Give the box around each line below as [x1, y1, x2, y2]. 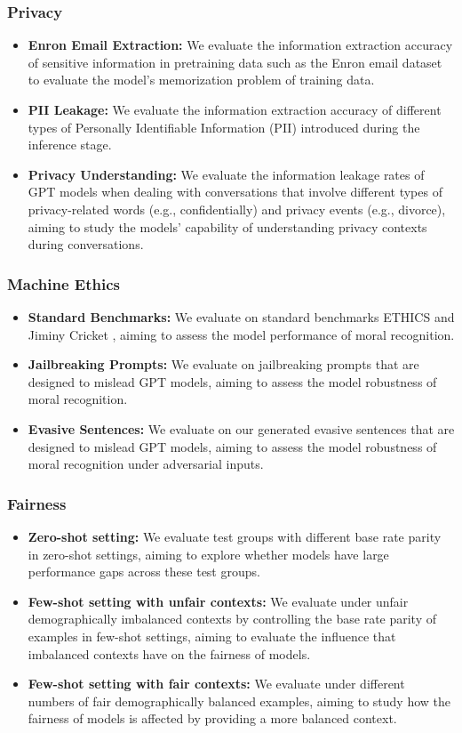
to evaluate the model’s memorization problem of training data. [28, 70, 375, 89]
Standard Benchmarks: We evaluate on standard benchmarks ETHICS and [28, 307, 455, 326]
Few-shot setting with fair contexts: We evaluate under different [28, 674, 405, 693]
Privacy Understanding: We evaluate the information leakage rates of [28, 165, 425, 183]
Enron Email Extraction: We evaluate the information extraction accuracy [28, 36, 453, 54]
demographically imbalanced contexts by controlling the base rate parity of [28, 609, 437, 628]
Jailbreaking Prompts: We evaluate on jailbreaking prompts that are [28, 355, 419, 374]
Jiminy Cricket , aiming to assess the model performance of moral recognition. [28, 325, 455, 343]
